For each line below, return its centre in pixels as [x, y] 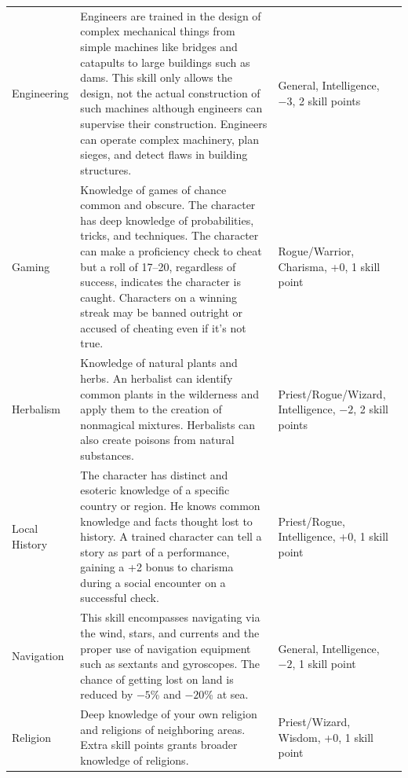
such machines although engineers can [171, 108]
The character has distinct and [154, 474]
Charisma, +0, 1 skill [329, 266]
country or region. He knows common [170, 505]
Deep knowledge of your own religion [169, 714]
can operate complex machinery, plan [169, 139]
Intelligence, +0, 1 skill [333, 536]
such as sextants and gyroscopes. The [170, 664]
